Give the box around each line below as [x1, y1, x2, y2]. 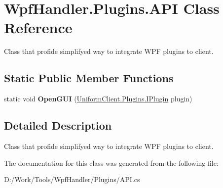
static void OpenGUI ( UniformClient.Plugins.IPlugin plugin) [4, 94, 192, 104]
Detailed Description [4, 118, 112, 133]
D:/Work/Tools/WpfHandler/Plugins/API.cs [4, 174, 140, 185]
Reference [4, 17, 73, 38]
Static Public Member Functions [4, 70, 174, 86]
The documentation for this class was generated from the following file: [4, 157, 219, 168]
